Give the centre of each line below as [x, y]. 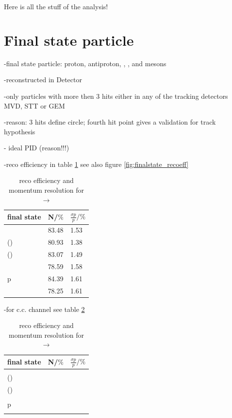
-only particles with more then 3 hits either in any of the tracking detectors [116, 96]
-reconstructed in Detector [43, 80]
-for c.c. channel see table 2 [44, 309]
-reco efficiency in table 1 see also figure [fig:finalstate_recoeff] [96, 164]
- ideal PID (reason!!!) [37, 148]
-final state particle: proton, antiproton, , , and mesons [85, 63]
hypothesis [20, 131]
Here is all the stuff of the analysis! [56, 6]
